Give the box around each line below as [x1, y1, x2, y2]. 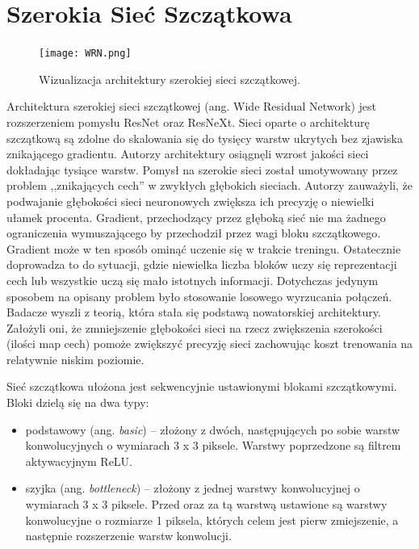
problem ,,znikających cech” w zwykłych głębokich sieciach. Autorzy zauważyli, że [6, 177, 413, 194]
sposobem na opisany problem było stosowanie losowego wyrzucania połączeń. [6, 287, 392, 304]
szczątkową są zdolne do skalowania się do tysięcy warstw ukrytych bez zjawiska [6, 129, 403, 146]
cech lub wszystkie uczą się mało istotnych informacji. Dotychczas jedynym [6, 271, 379, 288]
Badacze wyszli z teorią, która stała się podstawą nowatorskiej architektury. [6, 304, 381, 321]
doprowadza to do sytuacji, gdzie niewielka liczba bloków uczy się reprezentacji [6, 256, 397, 273]
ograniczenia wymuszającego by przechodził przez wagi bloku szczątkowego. [6, 224, 381, 241]
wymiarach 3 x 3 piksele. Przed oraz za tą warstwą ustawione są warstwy [25, 496, 388, 513]
